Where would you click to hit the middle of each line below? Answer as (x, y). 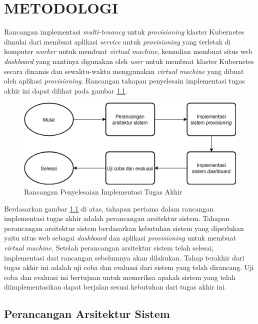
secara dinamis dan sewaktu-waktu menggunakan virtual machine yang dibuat (124, 71)
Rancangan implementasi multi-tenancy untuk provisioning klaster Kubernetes (124, 32)
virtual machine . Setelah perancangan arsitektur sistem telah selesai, (109, 247)
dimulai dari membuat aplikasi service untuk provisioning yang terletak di (117, 41)
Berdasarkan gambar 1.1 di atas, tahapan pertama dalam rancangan (109, 208)
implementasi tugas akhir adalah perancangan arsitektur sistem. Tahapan (117, 218)
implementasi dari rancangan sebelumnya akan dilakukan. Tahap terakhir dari (124, 257)
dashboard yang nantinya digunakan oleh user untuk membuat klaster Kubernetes (129, 61)
